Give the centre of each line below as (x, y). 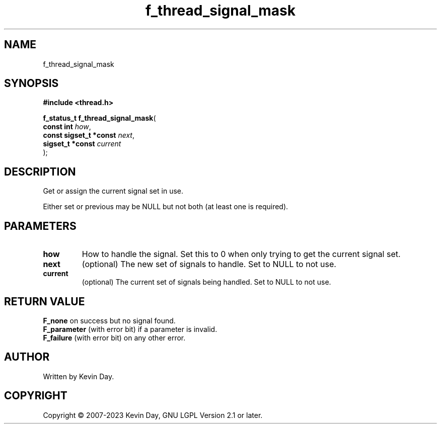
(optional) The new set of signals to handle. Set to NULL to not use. (209, 264)
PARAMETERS (40, 226)
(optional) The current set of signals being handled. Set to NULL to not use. (206, 282)
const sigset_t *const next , (89, 135)
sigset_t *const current (82, 144)
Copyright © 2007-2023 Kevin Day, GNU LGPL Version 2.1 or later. (153, 415)
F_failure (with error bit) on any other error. (114, 337)
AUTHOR (27, 357)
